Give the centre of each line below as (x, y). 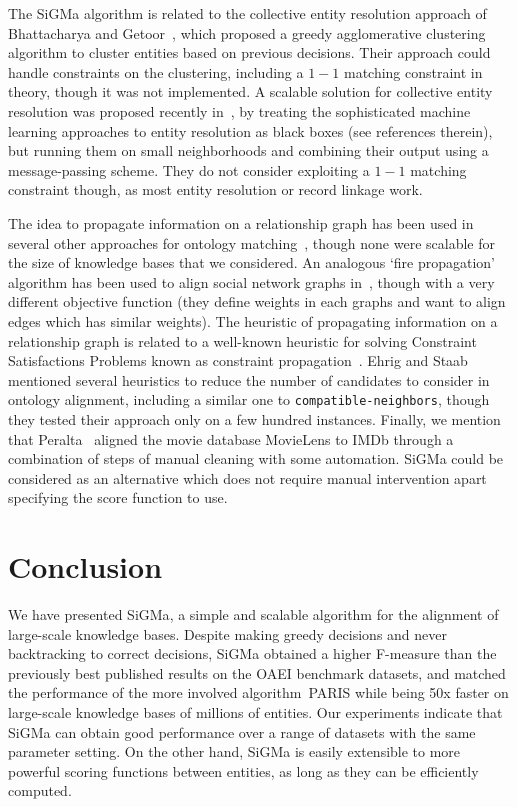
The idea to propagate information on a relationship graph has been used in (241, 222)
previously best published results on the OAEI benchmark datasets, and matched (257, 672)
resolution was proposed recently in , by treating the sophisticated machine (239, 110)
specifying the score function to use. (118, 497)
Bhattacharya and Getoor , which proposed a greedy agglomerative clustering (247, 32)
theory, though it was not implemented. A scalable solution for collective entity (250, 91)
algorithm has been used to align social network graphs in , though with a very (251, 281)
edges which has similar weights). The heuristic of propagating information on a (253, 320)
